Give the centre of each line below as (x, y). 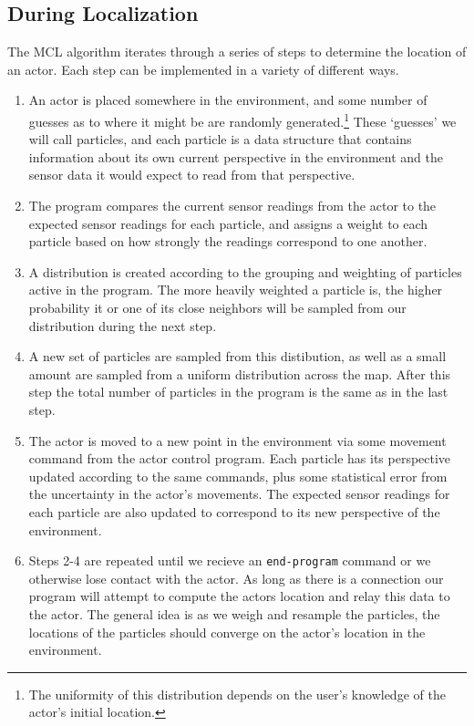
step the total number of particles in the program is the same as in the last (238, 392)
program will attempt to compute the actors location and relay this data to (239, 596)
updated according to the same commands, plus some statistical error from (238, 476)
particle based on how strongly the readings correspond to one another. (228, 241)
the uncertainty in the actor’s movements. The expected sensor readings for (239, 494)
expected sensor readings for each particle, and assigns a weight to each (228, 223)
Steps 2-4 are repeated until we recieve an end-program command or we (230, 560)
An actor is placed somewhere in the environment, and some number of (228, 100)
